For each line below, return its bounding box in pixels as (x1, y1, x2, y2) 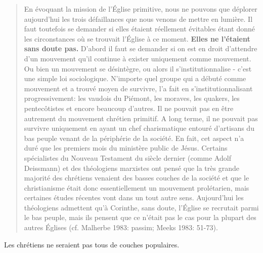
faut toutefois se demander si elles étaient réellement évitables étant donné (24, 23, 255, 34)
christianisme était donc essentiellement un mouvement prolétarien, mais (24, 182, 249, 193)
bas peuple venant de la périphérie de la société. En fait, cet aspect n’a (24, 132, 244, 143)
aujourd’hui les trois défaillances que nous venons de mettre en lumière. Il (24, 13, 253, 24)
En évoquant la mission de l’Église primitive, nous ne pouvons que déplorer (24, 4, 257, 14)
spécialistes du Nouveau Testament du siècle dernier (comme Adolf (24, 152, 231, 163)
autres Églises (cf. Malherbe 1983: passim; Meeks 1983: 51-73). (24, 222, 218, 233)
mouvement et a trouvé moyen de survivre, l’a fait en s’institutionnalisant (24, 83, 253, 93)
